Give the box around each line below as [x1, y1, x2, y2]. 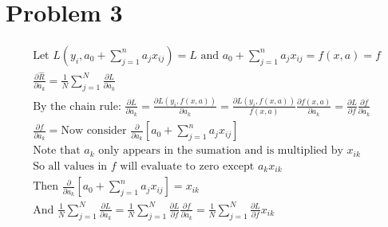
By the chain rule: [33, 100, 121, 112]
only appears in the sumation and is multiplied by [98, 145, 343, 157]
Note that [33, 145, 81, 157]
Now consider [61, 125, 127, 137]
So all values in [33, 160, 108, 172]
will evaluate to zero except [120, 160, 255, 172]
